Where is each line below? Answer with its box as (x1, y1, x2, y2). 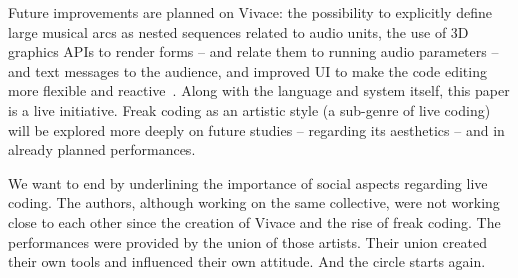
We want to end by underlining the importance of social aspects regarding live (8, 172, 488, 193)
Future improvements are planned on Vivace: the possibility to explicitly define (8, 2, 492, 22)
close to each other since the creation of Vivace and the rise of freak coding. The (8, 211, 501, 232)
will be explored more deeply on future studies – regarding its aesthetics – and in (8, 119, 505, 140)
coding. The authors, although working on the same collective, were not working (8, 192, 500, 213)
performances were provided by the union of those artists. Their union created (8, 231, 487, 252)
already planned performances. (8, 139, 196, 160)
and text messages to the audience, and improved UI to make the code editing (8, 60, 487, 81)
